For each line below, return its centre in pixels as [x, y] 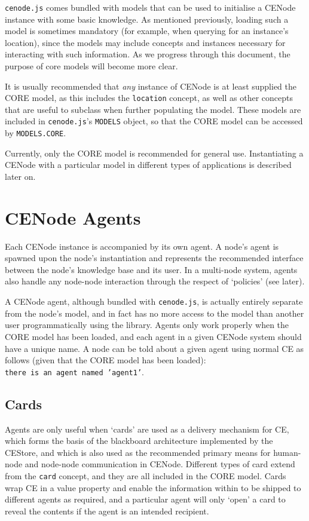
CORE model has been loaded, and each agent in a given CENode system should [153, 336]
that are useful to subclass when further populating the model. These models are [153, 109]
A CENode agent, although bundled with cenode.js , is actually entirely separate [154, 301]
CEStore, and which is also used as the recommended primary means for [138, 452]
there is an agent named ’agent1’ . [74, 371]
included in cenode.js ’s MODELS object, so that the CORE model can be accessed [154, 121]
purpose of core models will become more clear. [91, 66]
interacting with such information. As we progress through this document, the [148, 54]
